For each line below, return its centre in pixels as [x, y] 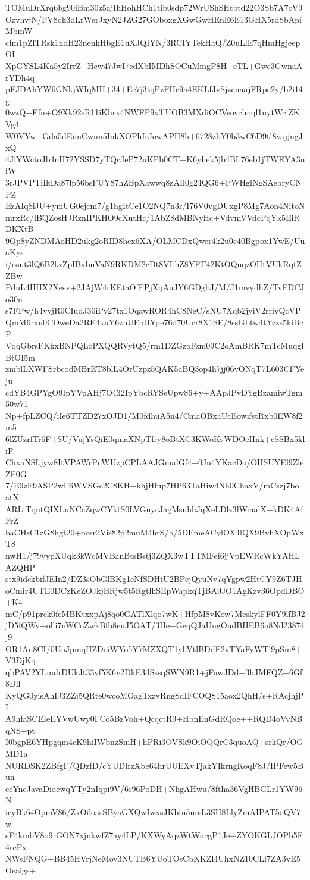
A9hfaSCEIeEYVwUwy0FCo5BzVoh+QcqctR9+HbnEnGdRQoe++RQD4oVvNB [154, 718]
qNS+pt [20, 730]
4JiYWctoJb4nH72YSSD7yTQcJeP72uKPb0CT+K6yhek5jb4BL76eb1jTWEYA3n [155, 159]
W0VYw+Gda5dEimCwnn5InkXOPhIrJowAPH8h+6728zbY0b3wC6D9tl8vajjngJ [154, 135]
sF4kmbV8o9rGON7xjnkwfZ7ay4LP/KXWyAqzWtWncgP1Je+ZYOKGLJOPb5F [154, 835]
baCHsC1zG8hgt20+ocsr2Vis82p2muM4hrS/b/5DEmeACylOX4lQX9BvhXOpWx [155, 532]
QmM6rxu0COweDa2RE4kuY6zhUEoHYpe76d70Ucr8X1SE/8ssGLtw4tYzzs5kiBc [154, 322]
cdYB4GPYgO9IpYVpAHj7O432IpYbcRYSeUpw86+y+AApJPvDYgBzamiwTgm [154, 392]
